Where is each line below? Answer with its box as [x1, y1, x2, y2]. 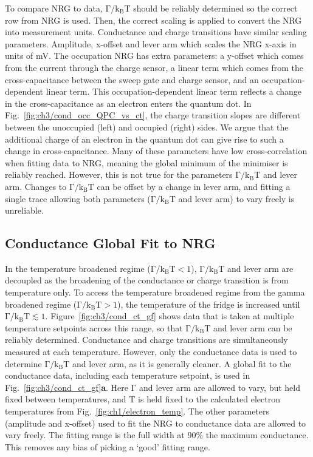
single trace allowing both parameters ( [5, 192, 151, 205]
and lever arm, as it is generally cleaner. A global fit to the [72, 357, 292, 370]
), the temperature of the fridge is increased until [117, 297, 300, 310]
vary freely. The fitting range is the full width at [5, 428, 185, 441]
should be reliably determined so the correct [133, 2, 298, 14]
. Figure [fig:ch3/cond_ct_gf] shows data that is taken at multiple [45, 310, 294, 322]
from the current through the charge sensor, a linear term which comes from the [5, 61, 303, 73]
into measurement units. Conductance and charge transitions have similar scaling [5, 25, 307, 38]
